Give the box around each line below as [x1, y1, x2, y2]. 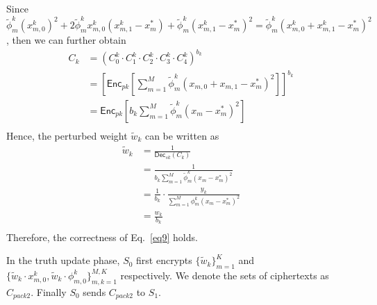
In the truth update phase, [6, 253, 120, 267]
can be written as [144, 129, 219, 143]
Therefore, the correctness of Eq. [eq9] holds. [6, 229, 198, 244]
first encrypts [136, 253, 192, 267]
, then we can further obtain [6, 33, 126, 47]
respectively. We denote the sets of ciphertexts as [120, 267, 329, 282]
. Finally [31, 284, 67, 299]
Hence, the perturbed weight [6, 129, 128, 143]
